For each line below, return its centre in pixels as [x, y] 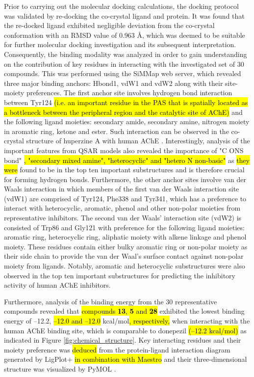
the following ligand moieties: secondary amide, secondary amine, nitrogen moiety [127, 121]
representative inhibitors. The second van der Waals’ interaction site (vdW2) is [123, 218]
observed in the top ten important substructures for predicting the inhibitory [120, 275]
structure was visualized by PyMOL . [60, 368]
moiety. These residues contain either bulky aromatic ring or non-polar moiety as [126, 246]
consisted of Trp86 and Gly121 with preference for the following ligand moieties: [124, 227]
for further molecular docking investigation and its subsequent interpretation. [120, 44]
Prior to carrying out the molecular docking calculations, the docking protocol [121, 6]
